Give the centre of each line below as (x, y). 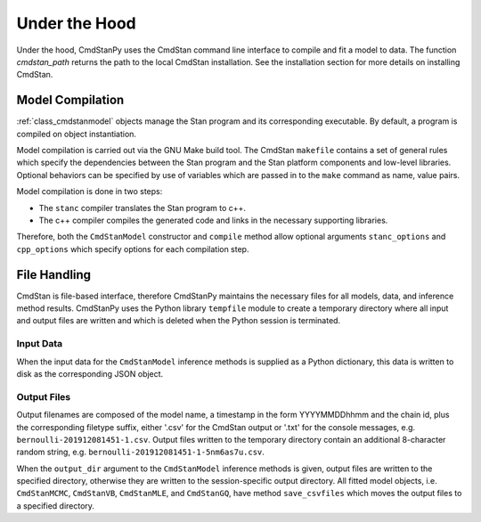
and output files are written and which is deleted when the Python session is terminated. (179, 321)
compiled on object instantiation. (77, 134)
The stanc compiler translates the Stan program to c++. (143, 208)
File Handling (54, 275)
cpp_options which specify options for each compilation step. (133, 249)
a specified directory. (56, 506)
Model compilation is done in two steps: (90, 192)
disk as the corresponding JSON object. (90, 373)
